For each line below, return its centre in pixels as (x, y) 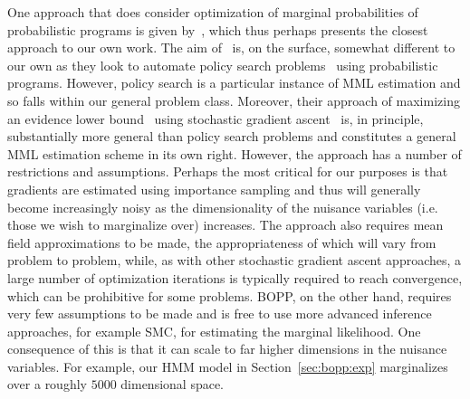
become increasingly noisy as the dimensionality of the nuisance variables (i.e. (223, 207)
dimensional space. (173, 384)
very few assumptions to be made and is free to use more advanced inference (220, 313)
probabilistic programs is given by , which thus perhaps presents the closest (218, 29)
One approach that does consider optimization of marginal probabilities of (213, 12)
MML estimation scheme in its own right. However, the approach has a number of (235, 153)
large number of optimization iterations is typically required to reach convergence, (235, 277)
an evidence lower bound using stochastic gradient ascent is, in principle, (216, 118)
